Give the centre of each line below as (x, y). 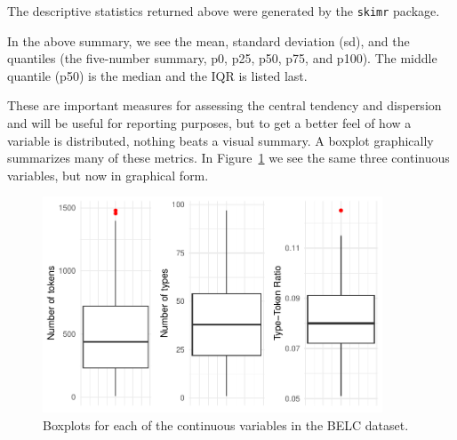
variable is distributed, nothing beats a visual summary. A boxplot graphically (220, 140)
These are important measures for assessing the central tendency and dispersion (224, 105)
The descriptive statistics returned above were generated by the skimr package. (224, 11)
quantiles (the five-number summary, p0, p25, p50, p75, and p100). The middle (222, 58)
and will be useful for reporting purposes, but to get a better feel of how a (209, 123)
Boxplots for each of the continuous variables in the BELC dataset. (226, 424)
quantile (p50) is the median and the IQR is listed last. (157, 75)
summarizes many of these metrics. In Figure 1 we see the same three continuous (228, 158)
